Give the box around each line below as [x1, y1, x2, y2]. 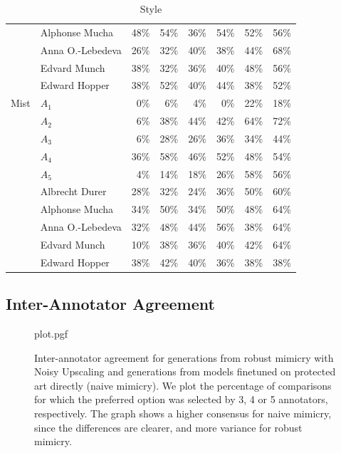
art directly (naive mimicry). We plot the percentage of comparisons [34, 377, 332, 392]
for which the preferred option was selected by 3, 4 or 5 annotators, [34, 392, 328, 407]
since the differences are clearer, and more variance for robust [34, 420, 303, 434]
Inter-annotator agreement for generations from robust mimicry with [34, 350, 334, 365]
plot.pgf [34, 326, 68, 341]
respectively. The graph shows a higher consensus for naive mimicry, [34, 406, 332, 421]
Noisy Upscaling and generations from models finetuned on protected [34, 364, 336, 379]
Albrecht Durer [40, 184, 107, 199]
